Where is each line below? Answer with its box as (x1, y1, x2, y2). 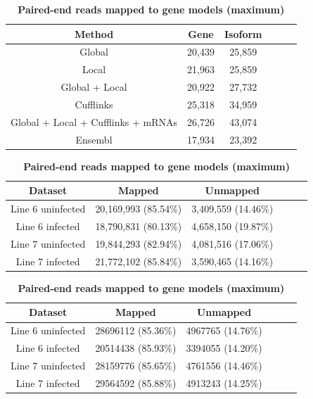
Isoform (224, 26, 262, 41)
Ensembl (75, 132, 113, 146)
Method (74, 26, 114, 41)
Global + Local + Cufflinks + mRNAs (11, 114, 178, 129)
